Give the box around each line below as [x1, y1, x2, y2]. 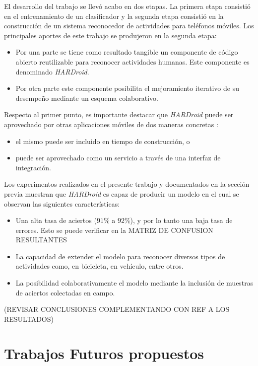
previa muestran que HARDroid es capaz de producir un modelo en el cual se [4, 188, 239, 199]
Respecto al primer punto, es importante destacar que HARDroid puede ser [4, 109, 234, 120]
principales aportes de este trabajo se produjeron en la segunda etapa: [4, 30, 217, 40]
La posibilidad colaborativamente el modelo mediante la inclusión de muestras [15, 278, 254, 288]
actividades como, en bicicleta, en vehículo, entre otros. [15, 261, 184, 271]
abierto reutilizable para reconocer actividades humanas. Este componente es [15, 56, 250, 67]
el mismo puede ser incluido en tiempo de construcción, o [15, 136, 190, 146]
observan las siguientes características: [4, 198, 120, 209]
